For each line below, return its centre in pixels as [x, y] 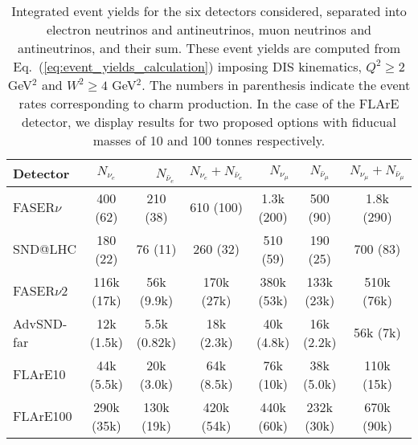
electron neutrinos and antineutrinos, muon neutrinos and [209, 29]
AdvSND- [40, 323]
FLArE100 [43, 416]
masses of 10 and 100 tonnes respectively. [209, 140]
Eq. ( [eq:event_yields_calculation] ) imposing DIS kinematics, [187, 66]
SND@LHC [45, 249]
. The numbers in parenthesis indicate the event [276, 85]
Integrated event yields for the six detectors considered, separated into [209, 11]
